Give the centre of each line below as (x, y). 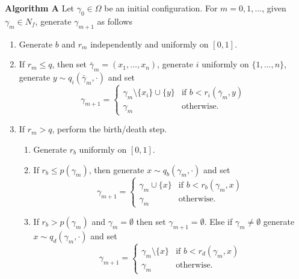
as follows (115, 21)
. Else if (218, 221)
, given (274, 8)
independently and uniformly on (149, 44)
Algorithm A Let (40, 8)
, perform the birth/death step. (109, 129)
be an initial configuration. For (161, 8)
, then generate (116, 169)
